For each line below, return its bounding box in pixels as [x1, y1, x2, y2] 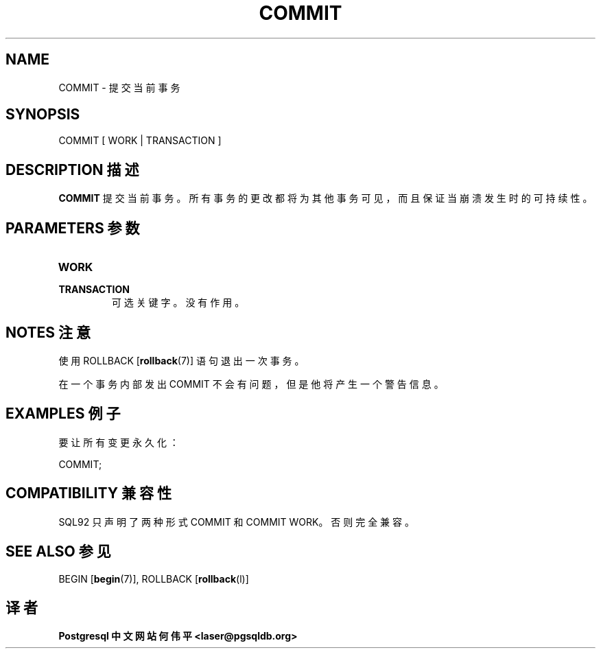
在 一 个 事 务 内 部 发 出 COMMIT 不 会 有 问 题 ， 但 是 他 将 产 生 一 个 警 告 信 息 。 [58, 377, 444, 390]
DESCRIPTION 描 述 [5, 161, 139, 178]
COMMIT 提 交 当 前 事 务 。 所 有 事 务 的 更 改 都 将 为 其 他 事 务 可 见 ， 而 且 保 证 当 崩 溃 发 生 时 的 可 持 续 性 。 [58, 192, 593, 205]
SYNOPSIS [5, 106, 80, 124]
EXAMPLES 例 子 [5, 405, 121, 423]
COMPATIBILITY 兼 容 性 [5, 484, 172, 502]
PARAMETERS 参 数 [5, 219, 140, 237]
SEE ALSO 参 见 [5, 543, 111, 561]
